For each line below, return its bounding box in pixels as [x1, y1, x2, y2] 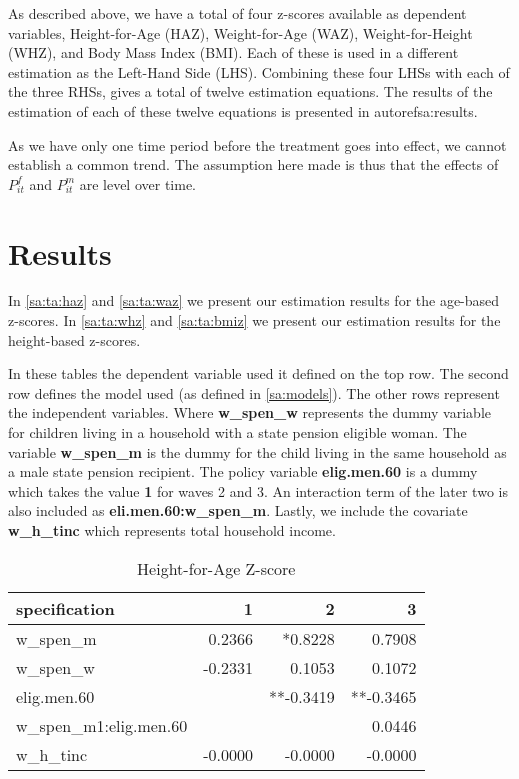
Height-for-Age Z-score [137, 556, 296, 580]
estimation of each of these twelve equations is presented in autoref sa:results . [8, 100, 478, 121]
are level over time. [79, 173, 197, 194]
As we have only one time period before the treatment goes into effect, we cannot [8, 134, 507, 155]
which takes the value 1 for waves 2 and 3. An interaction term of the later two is [8, 480, 508, 501]
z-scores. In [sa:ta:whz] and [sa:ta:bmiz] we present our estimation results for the [8, 310, 501, 331]
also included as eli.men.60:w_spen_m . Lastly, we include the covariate [8, 500, 468, 521]
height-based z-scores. [8, 329, 141, 350]
